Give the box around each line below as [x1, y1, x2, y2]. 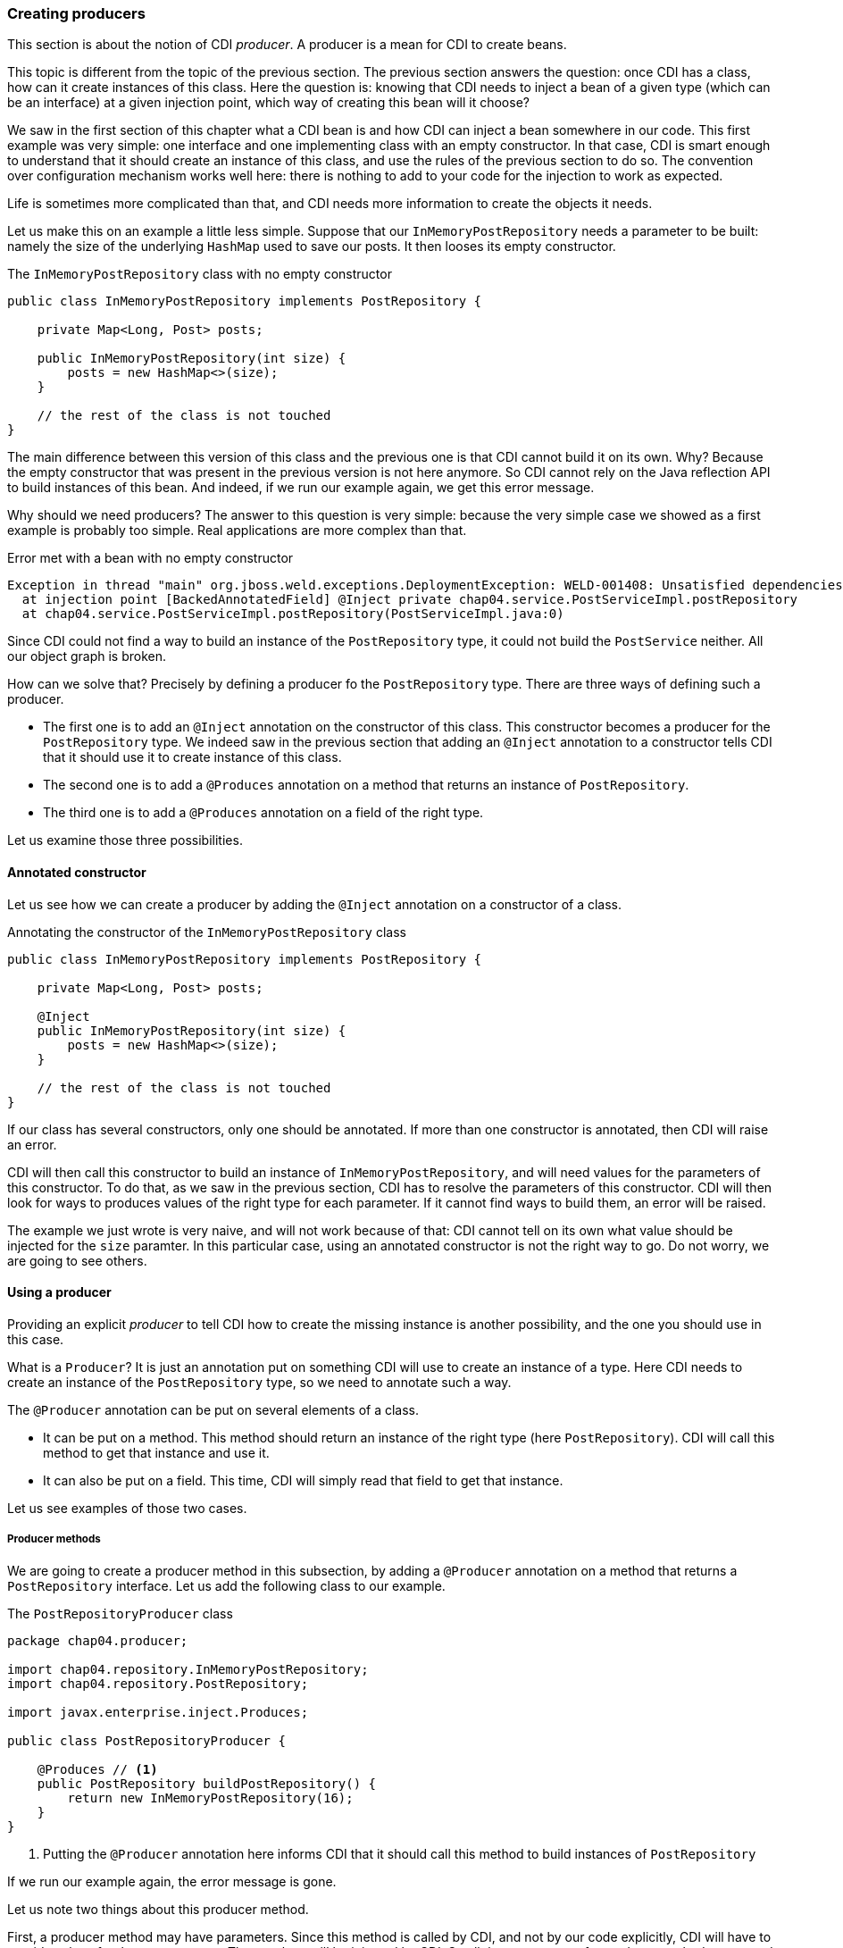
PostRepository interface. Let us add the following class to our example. [7, 1577, 446, 1593]
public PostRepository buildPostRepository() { [37, 1776, 377, 1791]
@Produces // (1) [37, 1761, 158, 1777]
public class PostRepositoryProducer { [7, 1733, 286, 1748]
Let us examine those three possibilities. [7, 832, 243, 849]
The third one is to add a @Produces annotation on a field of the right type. [43, 805, 484, 821]
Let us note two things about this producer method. [7, 1901, 309, 1917]
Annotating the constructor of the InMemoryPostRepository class [7, 924, 406, 940]
